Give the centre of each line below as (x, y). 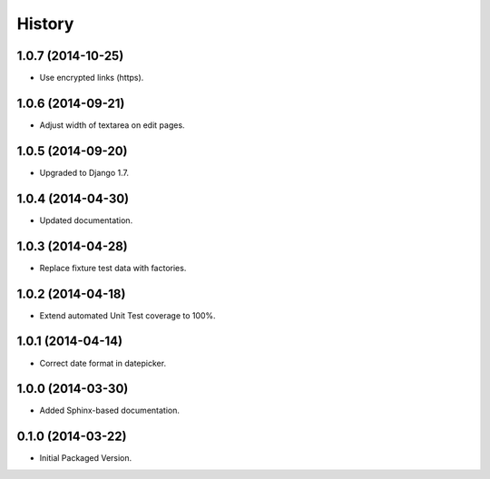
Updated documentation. (86, 220)
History (45, 24)
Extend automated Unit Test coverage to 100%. (128, 315)
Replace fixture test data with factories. (113, 268)
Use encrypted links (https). (92, 78)
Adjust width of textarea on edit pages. (112, 125)
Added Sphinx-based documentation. (110, 411)
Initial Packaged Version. (86, 458)
